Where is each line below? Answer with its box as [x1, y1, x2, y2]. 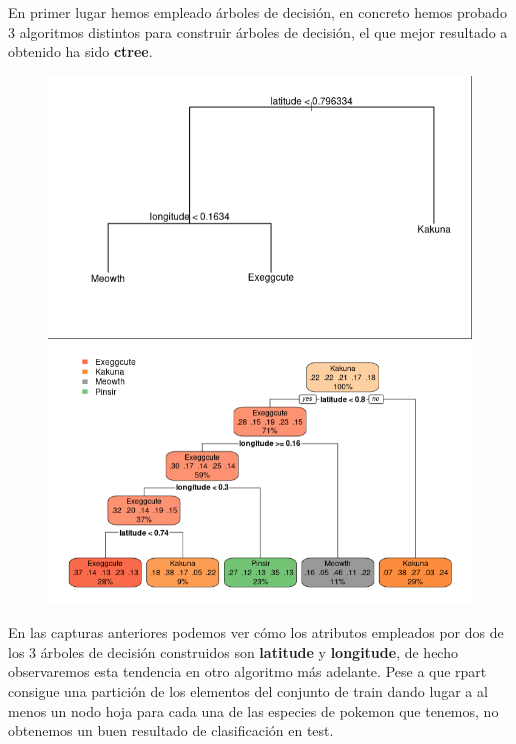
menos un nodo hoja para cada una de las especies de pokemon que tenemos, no [8, 700, 499, 721]
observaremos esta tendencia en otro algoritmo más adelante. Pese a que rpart [8, 661, 487, 682]
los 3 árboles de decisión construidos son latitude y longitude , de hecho [8, 641, 458, 662]
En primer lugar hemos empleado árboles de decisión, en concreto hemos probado [8, 2, 507, 22]
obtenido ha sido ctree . [8, 41, 153, 62]
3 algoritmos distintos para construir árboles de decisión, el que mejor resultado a [8, 21, 508, 42]
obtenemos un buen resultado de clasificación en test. [8, 720, 334, 741]
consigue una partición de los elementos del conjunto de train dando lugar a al [8, 681, 488, 702]
